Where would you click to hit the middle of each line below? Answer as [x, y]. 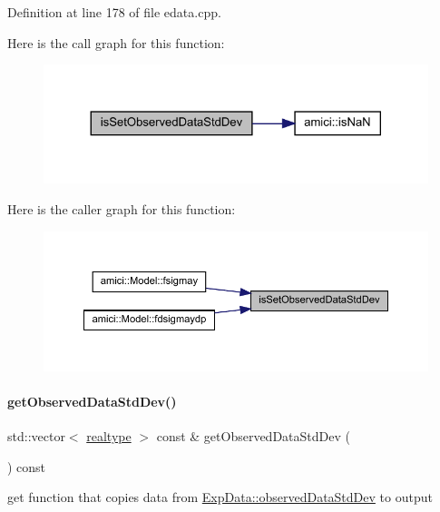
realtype [109, 436]
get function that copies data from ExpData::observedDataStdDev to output [220, 497]
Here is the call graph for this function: [116, 42]
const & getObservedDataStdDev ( [253, 436]
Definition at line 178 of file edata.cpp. [114, 12]
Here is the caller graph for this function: [122, 209]
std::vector [36, 436]
